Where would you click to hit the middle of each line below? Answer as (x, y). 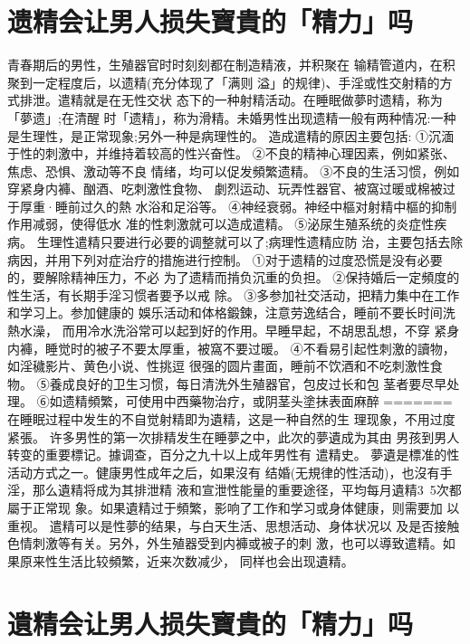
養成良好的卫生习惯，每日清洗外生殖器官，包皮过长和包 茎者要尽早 (248, 383)
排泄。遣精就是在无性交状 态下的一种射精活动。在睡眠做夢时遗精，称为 (231, 100)
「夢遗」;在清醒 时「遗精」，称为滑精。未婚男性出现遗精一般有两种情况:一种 (232, 117)
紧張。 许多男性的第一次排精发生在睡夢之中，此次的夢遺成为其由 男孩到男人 (234, 436)
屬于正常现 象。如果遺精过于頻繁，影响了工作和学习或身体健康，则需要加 (225, 507)
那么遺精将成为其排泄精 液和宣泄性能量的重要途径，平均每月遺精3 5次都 (247, 490)
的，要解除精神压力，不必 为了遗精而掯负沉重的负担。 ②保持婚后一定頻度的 (234, 277)
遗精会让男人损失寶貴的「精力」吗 (211, 21)
